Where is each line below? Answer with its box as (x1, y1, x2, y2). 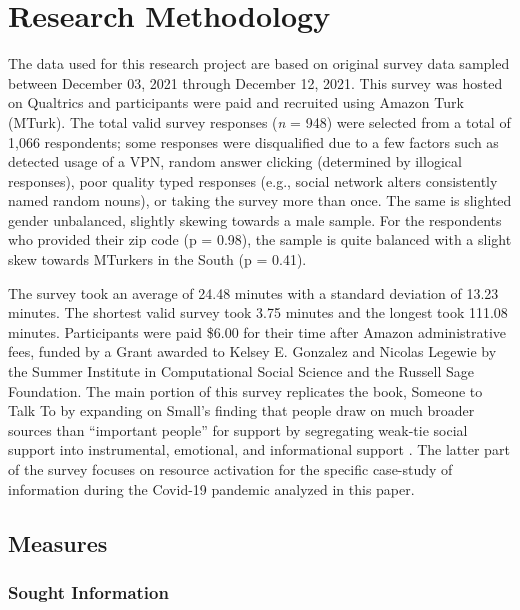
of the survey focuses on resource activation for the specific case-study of (8, 459, 453, 479)
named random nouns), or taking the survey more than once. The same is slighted (8, 190, 512, 211)
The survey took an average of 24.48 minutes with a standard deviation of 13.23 (8, 282, 499, 303)
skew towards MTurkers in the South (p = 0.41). (8, 249, 307, 270)
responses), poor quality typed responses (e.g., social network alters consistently (8, 170, 498, 191)
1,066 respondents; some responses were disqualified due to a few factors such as (8, 131, 499, 152)
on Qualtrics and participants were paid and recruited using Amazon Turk (8, 92, 464, 113)
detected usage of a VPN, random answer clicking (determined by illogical (8, 151, 462, 172)
